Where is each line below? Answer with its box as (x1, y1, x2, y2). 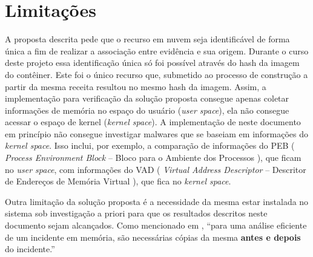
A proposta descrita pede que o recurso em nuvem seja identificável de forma (5, 33, 290, 45)
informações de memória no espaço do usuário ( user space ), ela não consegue (5, 103, 289, 116)
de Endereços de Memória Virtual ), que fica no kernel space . (5, 175, 231, 187)
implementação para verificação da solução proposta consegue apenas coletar (5, 92, 289, 105)
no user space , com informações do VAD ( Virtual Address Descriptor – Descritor (5, 163, 306, 175)
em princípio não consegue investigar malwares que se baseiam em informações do (5, 127, 309, 140)
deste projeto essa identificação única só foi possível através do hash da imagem (5, 56, 300, 69)
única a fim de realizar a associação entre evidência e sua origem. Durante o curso (5, 44, 309, 57)
